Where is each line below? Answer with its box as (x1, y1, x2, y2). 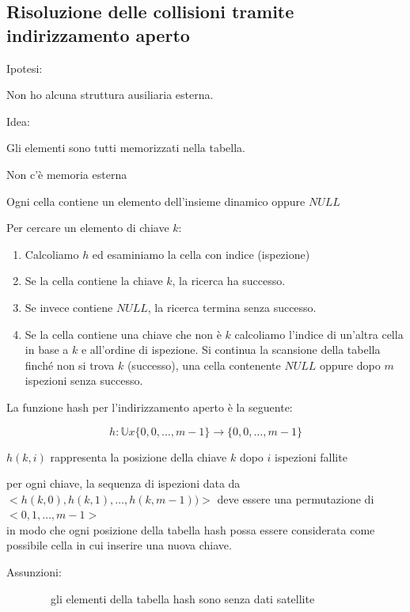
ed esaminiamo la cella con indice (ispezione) (92, 245, 310, 262)
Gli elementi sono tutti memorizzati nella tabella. (6, 139, 245, 156)
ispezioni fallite (275, 448, 347, 465)
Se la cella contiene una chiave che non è (25, 325, 222, 342)
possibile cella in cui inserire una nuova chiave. (6, 537, 232, 553)
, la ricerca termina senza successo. (147, 298, 317, 315)
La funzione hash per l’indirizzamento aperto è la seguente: (6, 398, 293, 415)
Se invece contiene (25, 298, 113, 315)
